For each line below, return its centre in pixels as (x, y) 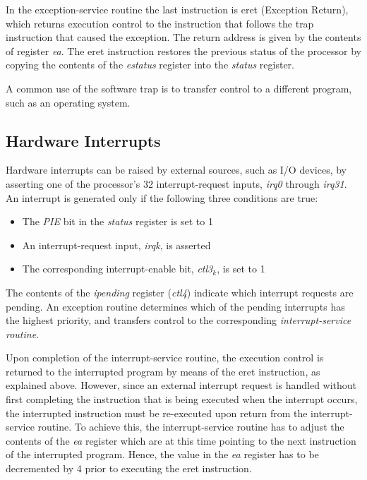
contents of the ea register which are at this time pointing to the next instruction (181, 440)
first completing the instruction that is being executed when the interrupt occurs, (182, 399)
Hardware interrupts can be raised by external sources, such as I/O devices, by (176, 170)
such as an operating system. (68, 102)
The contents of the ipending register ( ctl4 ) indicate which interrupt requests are (180, 292)
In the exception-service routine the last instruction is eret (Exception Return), (177, 9)
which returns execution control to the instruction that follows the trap (160, 23)
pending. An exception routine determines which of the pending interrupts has (175, 306)
